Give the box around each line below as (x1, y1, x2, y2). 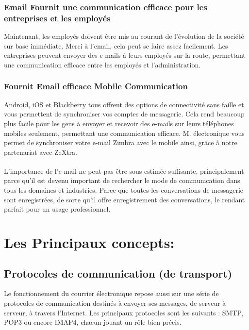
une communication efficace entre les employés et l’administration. (4, 59, 201, 69)
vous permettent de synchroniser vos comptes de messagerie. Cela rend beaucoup (4, 109, 245, 119)
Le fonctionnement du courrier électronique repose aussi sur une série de (4, 288, 219, 298)
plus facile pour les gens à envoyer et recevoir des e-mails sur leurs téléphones (4, 118, 234, 128)
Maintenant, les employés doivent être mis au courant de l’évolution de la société (4, 31, 244, 41)
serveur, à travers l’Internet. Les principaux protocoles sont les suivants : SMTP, (4, 307, 243, 317)
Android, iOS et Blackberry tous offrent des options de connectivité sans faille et (4, 99, 244, 109)
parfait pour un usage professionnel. (4, 204, 111, 214)
